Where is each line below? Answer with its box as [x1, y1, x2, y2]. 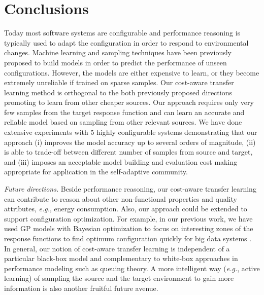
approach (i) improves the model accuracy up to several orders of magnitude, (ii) [4, 136, 256, 147]
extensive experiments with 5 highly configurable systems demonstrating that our [4, 127, 257, 137]
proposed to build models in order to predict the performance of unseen [4, 57, 227, 67]
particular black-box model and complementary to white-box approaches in [4, 253, 238, 264]
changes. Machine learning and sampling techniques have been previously [4, 47, 232, 58]
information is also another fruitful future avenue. [4, 282, 158, 293]
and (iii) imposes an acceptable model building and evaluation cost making [4, 156, 238, 167]
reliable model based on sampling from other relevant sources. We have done [4, 117, 242, 127]
